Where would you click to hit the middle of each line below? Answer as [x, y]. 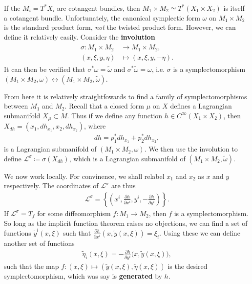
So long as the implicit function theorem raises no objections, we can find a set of [126, 223]
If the [12, 8]
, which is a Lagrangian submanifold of [127, 158]
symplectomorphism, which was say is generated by [83, 276]
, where [95, 126]
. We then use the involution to [191, 149]
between [16, 106]
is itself [234, 8]
